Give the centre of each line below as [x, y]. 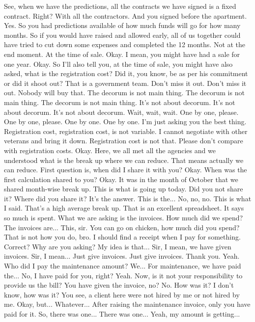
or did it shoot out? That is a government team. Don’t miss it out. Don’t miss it [125, 83]
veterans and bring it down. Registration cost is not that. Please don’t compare [124, 141]
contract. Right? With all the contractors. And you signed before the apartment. [126, 15]
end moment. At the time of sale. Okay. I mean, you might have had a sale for [122, 54]
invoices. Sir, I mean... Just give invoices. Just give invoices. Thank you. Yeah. [122, 256]
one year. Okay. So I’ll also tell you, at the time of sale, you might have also [118, 64]
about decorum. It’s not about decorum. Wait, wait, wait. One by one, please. [121, 112]
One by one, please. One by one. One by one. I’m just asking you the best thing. [125, 121]
